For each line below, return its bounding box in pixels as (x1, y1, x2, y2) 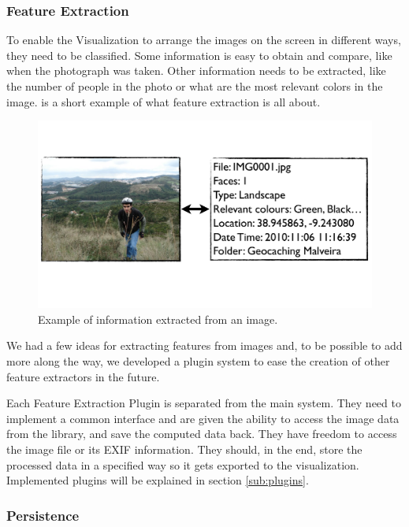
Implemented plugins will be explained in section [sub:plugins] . (6, 472, 309, 488)
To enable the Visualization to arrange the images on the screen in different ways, (6, 32, 401, 48)
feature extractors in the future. (6, 368, 160, 384)
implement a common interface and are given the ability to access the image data (6, 410, 400, 426)
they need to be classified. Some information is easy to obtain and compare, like (6, 46, 392, 63)
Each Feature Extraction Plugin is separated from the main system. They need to (6, 395, 401, 411)
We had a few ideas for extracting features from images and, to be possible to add (6, 337, 403, 354)
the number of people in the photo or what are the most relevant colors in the (6, 78, 383, 94)
